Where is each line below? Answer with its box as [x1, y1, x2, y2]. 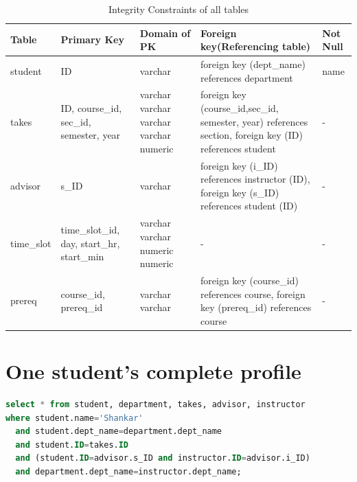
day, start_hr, [60, 236, 120, 250]
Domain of [139, 25, 191, 40]
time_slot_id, [60, 222, 120, 237]
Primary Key [60, 32, 124, 47]
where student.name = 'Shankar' [5, 413, 143, 423]
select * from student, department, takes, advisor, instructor [5, 399, 306, 409]
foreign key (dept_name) [200, 57, 306, 71]
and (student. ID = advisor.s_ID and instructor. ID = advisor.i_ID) [15, 453, 310, 463]
